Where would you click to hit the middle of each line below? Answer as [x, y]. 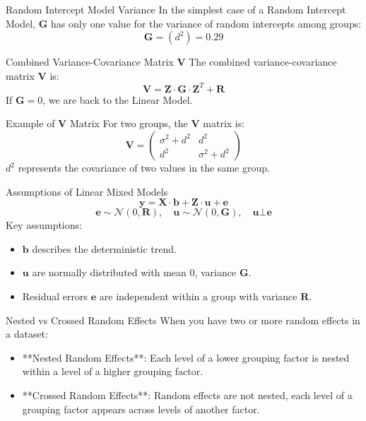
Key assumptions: [44, 225]
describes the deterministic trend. [104, 248]
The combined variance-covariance [263, 62]
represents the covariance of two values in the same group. [144, 168]
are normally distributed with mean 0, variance [134, 272]
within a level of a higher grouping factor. [113, 371]
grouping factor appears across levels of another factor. [141, 409]
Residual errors [55, 296]
